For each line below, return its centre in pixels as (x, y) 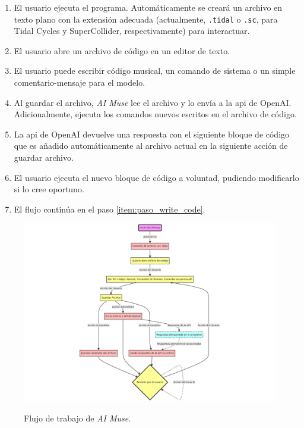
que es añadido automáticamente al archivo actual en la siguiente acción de (151, 146)
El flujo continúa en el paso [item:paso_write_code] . (110, 209)
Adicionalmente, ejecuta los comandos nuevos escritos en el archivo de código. (155, 114)
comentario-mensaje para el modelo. (80, 82)
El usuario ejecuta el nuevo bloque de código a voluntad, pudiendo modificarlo (156, 177)
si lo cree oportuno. (49, 189)
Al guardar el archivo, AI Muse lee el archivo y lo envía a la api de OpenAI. (153, 102)
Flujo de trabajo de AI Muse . (77, 418)
